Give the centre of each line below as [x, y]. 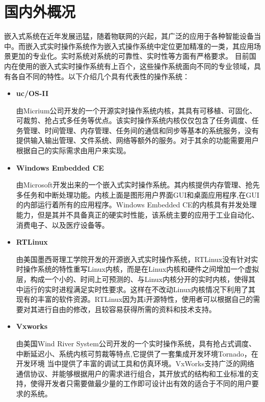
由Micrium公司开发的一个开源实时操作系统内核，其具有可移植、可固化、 [136, 110]
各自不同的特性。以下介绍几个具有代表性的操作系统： [100, 76]
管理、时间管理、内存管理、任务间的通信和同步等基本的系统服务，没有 [141, 130]
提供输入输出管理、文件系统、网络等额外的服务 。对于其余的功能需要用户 [137, 140]
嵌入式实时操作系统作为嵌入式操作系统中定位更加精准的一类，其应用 [139, 46]
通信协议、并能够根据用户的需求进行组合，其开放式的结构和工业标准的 [134, 373]
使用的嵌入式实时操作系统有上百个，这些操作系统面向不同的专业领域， [136, 66]
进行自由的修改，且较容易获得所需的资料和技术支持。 [127, 309]
